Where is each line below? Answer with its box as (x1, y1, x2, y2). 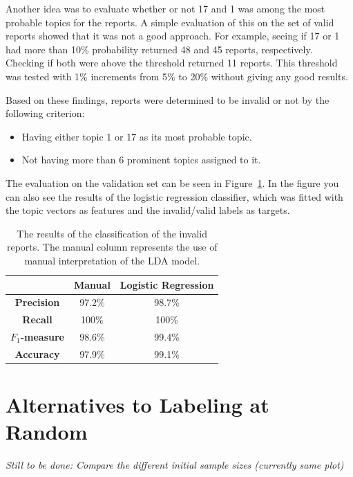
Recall (22, 312, 53, 327)
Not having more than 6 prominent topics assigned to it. (21, 152, 261, 167)
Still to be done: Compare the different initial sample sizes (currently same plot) (6, 458, 344, 472)
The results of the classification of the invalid (17, 226, 208, 240)
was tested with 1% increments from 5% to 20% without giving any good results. (6, 69, 348, 83)
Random (6, 417, 88, 446)
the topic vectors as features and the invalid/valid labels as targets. (6, 203, 290, 217)
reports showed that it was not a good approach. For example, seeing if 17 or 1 (6, 28, 340, 43)
